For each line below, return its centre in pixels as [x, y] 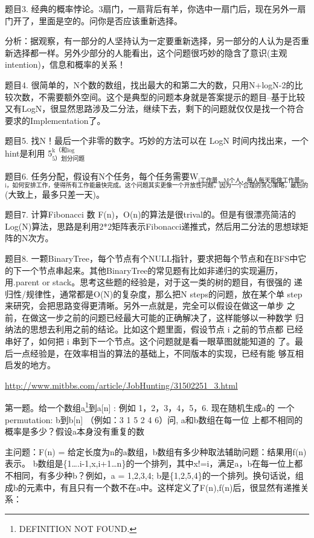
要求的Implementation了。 [55, 120]
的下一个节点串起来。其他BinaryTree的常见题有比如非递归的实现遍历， [144, 270]
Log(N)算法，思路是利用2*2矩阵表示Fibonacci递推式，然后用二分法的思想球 [152, 226]
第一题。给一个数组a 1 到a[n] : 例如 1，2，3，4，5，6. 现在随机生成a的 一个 [150, 407]
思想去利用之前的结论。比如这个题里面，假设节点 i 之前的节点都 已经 [166, 329]
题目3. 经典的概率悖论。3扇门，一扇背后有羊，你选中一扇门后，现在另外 [147, 8]
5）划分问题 [69, 159]
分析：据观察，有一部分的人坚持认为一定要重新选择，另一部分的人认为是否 [153, 41]
